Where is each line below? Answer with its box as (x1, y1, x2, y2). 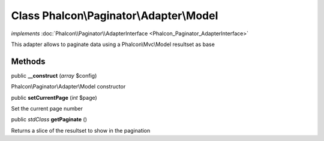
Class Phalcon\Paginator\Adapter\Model (11, 9, 218, 22)
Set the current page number (11, 105, 83, 112)
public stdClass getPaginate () (11, 116, 87, 123)
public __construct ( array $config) (11, 72, 97, 79)
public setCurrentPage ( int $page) (11, 94, 97, 101)
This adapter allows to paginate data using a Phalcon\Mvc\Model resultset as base (11, 41, 215, 48)
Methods (11, 56, 46, 66)
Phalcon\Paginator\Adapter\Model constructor (11, 83, 126, 90)
